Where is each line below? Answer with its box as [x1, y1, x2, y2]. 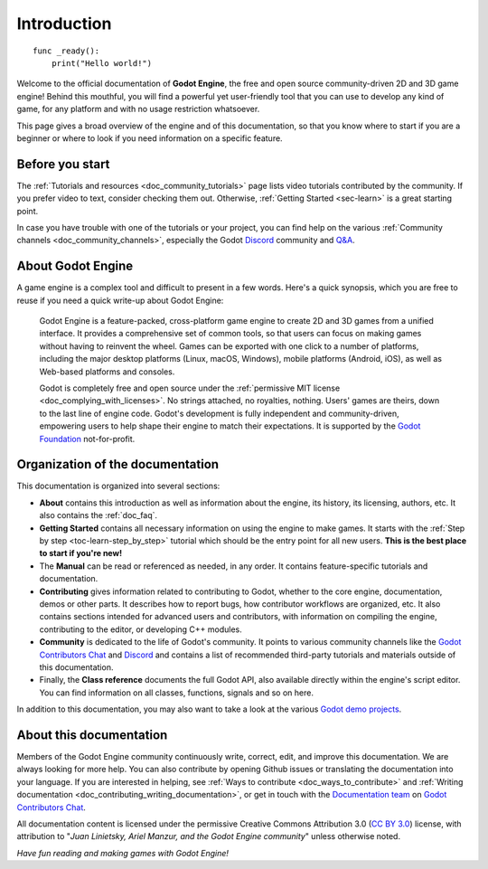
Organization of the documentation [16, 457, 220, 472]
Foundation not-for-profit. [39, 433, 136, 444]
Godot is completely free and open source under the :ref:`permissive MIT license [39, 383, 341, 393]
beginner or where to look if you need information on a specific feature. [16, 132, 284, 144]
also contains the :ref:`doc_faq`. [39, 510, 158, 521]
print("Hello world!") [51, 58, 153, 68]
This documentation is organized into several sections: [16, 480, 221, 492]
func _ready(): [33, 45, 100, 56]
